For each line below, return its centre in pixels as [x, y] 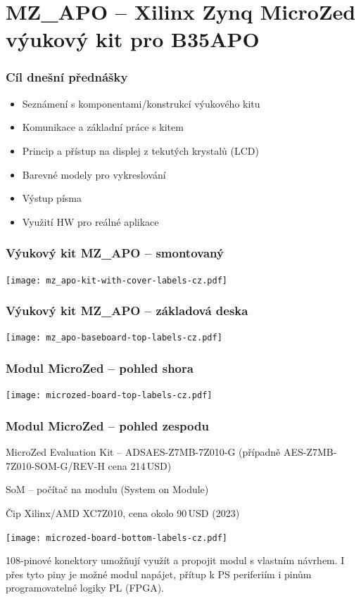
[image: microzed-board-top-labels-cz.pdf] [109, 396]
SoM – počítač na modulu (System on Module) [107, 489]
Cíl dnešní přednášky [67, 77]
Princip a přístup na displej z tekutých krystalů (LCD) [140, 150]
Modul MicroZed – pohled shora [100, 368]
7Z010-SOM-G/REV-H [55, 465]
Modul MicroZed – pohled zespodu [107, 425]
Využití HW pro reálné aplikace [90, 221]
